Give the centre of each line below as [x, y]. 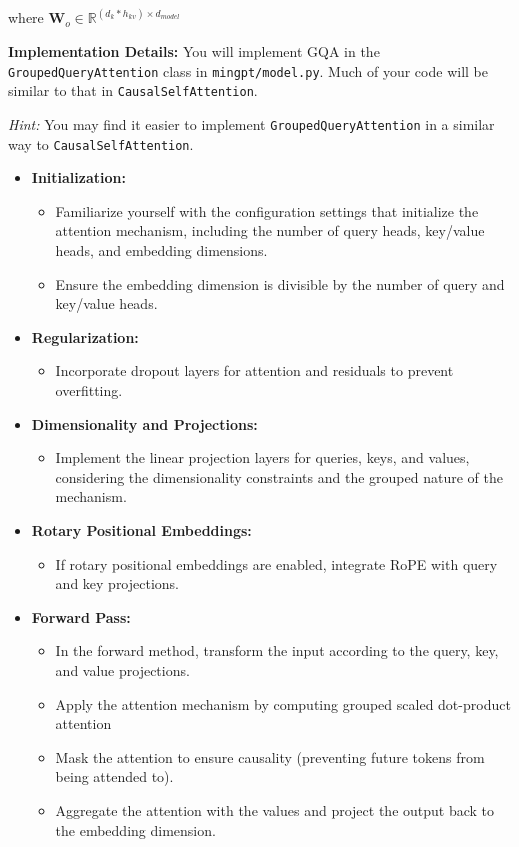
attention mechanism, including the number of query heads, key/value [270, 230]
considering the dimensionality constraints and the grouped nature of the [279, 476]
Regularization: [85, 336]
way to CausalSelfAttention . [101, 143]
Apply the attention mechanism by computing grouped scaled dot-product [283, 703]
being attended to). [114, 776]
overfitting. [89, 390]
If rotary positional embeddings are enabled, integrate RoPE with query [276, 563]
